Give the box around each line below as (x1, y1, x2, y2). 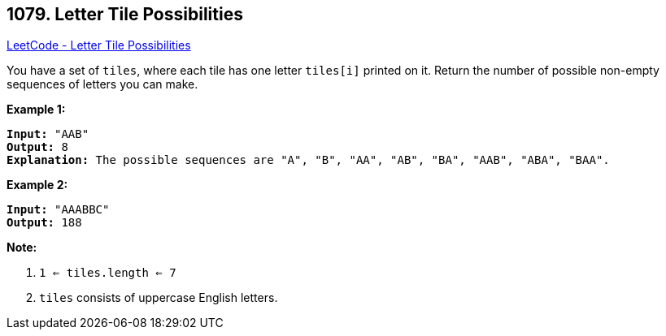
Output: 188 (7, 216, 82, 230)
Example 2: (7, 178, 68, 192)
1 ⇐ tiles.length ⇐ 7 (39, 266, 176, 280)
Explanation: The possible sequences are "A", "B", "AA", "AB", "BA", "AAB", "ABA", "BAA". (7, 153, 610, 167)
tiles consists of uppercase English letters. (39, 291, 278, 305)
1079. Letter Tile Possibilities (7, 4, 243, 24)
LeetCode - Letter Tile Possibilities (7, 38, 191, 53)
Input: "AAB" (7, 127, 89, 141)
